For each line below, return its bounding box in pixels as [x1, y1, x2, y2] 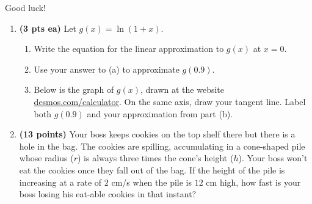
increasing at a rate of [19, 175, 102, 188]
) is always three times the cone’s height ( [77, 151, 234, 164]
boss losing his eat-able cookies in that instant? [19, 188, 197, 200]
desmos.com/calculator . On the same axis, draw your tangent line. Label [34, 95, 306, 107]
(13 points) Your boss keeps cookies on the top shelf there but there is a [19, 128, 296, 140]
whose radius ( [19, 151, 74, 164]
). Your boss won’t [238, 151, 308, 164]
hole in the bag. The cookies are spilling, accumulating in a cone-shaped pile [19, 139, 305, 152]
